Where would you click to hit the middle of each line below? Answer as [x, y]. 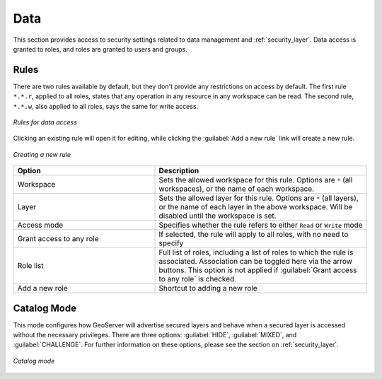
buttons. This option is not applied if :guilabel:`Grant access [258, 270]
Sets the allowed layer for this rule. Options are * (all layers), [259, 198]
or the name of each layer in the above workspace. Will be [256, 207]
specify [171, 243]
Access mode [40, 225]
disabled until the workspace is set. [218, 216]
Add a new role [42, 288]
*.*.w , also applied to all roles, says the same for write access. [106, 106]
